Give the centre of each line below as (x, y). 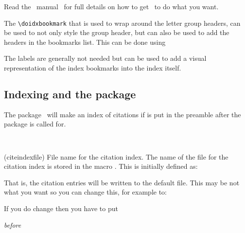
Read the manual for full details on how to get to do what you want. (111, 6)
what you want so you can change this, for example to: (86, 192)
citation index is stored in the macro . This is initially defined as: (101, 166)
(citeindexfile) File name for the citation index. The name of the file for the (116, 156)
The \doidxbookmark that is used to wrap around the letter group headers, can (122, 23)
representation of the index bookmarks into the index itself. (93, 68)
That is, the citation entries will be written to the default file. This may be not (122, 182)
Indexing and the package (70, 94)
